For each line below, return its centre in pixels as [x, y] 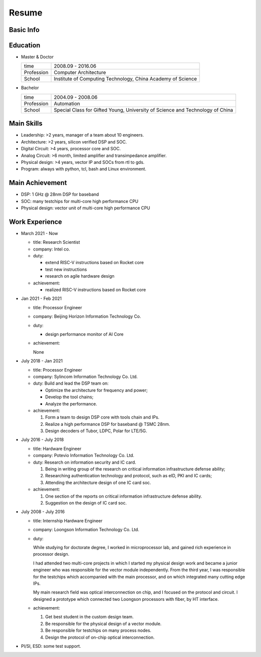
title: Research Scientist [57, 242]
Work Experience [36, 222]
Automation [67, 103]
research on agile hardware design [80, 276]
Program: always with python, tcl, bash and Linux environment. [84, 169]
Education [25, 45]
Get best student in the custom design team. [89, 617]
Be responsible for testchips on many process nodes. [98, 630]
